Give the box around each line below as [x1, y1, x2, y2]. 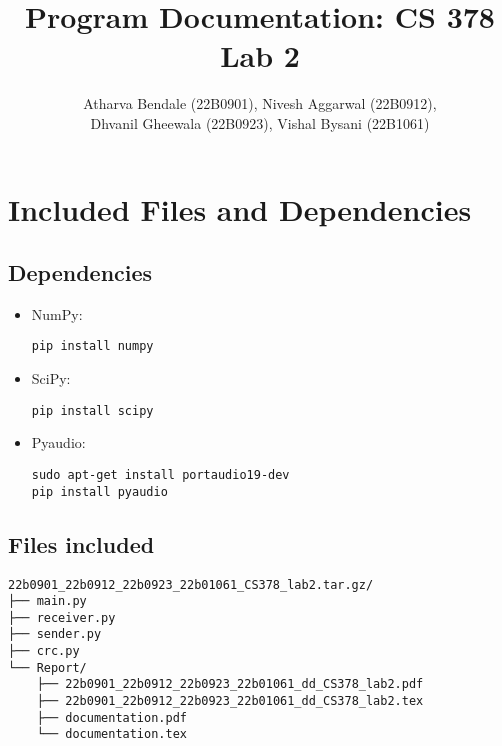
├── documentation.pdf [36, 710, 187, 725]
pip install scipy [31, 403, 154, 418]
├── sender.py [8, 627, 102, 642]
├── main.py [8, 594, 87, 609]
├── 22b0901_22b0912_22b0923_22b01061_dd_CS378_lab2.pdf [36, 677, 424, 692]
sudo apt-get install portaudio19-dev [31, 467, 290, 482]
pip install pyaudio [31, 484, 168, 499]
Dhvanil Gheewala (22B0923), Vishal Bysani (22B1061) [90, 112, 430, 133]
